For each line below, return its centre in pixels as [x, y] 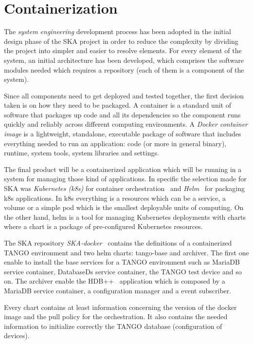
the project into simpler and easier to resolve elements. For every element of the [123, 50]
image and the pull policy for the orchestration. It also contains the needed [116, 316]
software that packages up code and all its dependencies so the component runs [122, 114]
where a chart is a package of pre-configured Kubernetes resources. [103, 226]
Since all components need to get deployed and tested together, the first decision [124, 95]
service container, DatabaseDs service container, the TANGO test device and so [123, 271]
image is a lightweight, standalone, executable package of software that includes [123, 134]
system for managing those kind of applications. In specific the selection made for [125, 179]
